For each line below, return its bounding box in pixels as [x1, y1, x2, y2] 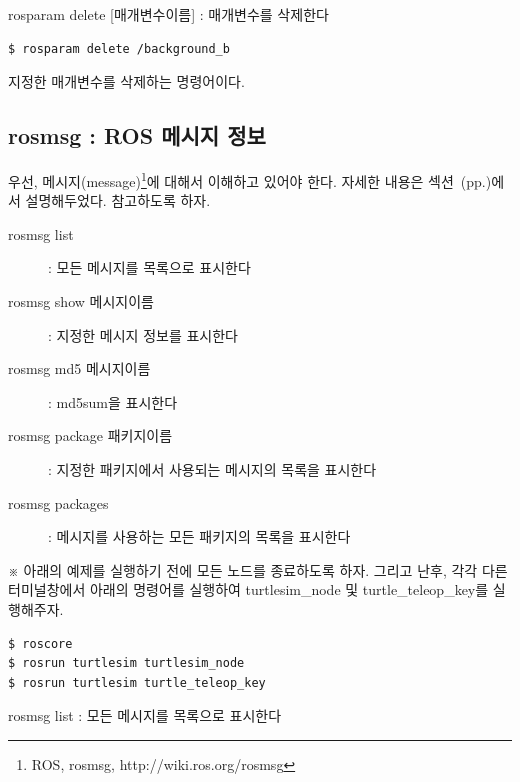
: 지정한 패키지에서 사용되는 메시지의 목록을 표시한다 [48, 458, 377, 479]
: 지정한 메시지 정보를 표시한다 [48, 324, 238, 345]
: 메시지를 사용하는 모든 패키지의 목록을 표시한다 [48, 526, 351, 547]
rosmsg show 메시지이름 [8, 291, 154, 312]
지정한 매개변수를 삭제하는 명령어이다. [8, 71, 245, 92]
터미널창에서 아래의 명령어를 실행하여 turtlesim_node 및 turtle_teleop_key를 [8, 579, 489, 600]
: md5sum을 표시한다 [48, 391, 178, 412]
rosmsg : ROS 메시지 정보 [8, 120, 266, 151]
